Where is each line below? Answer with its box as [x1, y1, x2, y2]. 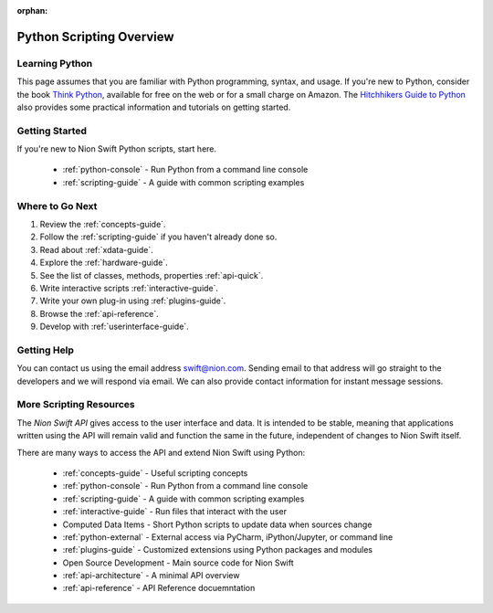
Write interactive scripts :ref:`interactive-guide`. [39, 282, 219, 293]
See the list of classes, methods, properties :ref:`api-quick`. [39, 270, 264, 280]
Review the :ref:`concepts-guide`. [39, 219, 166, 229]
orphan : [16, 5, 48, 16]
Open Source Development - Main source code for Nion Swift [62, 557, 294, 568]
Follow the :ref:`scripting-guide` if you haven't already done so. [39, 231, 278, 242]
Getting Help [16, 343, 75, 356]
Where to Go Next [16, 199, 98, 212]
